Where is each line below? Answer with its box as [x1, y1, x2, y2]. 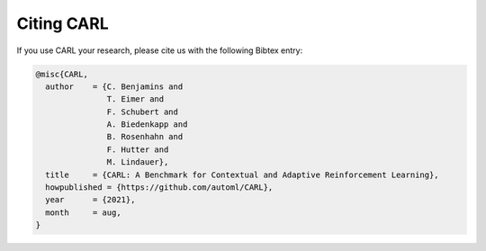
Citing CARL [16, 13, 109, 33]
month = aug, [45, 207, 121, 218]
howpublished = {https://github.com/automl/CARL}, [45, 183, 274, 193]
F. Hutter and [106, 144, 169, 155]
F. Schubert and [106, 106, 179, 117]
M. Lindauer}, [106, 157, 169, 167]
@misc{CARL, [35, 68, 89, 79]
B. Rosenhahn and [106, 131, 184, 142]
